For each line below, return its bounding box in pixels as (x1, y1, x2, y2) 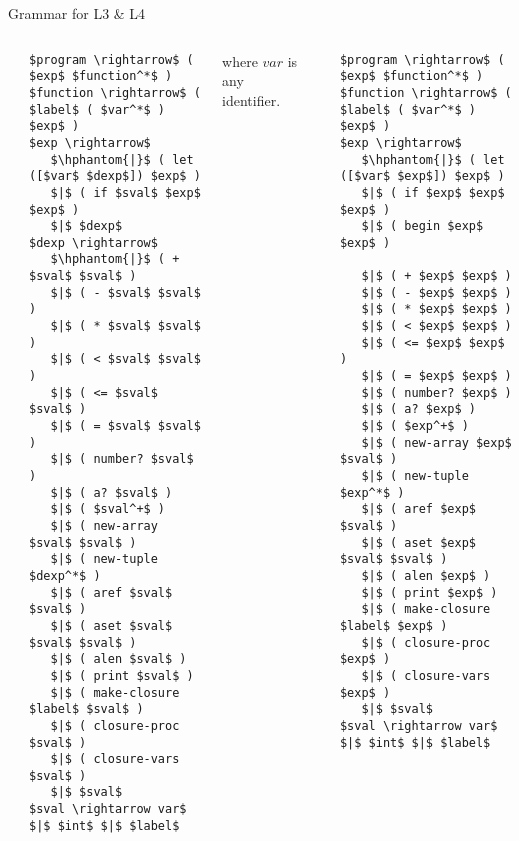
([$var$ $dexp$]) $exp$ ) (29, 169, 201, 184)
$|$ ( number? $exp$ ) (361, 385, 512, 400)
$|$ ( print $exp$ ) (361, 585, 498, 600)
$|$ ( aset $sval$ (50, 618, 173, 633)
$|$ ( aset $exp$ (361, 535, 476, 550)
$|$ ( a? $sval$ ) (50, 485, 173, 500)
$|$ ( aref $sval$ (50, 585, 173, 600)
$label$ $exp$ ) (339, 618, 448, 633)
